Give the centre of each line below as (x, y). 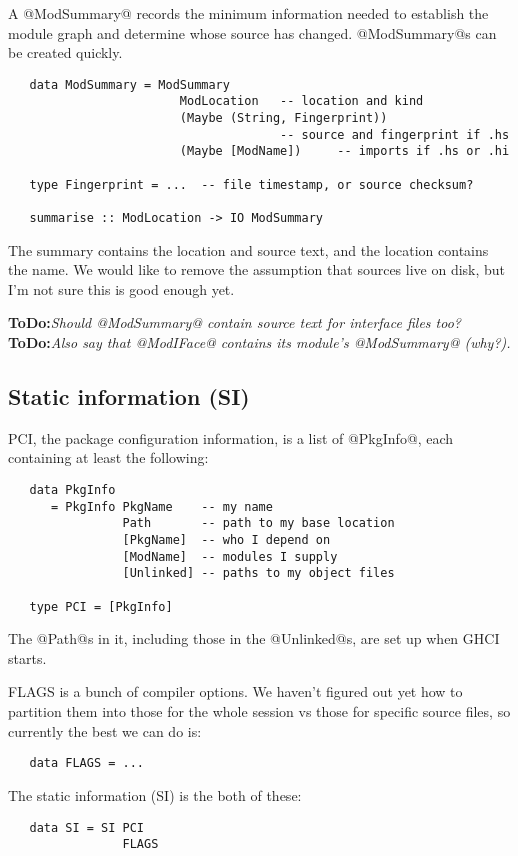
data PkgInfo (72, 490)
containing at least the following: (108, 457)
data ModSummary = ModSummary (129, 84)
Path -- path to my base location (258, 523)
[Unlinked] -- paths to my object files (258, 573)
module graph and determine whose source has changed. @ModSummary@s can (252, 32)
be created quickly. (65, 52)
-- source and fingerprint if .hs (395, 134)
